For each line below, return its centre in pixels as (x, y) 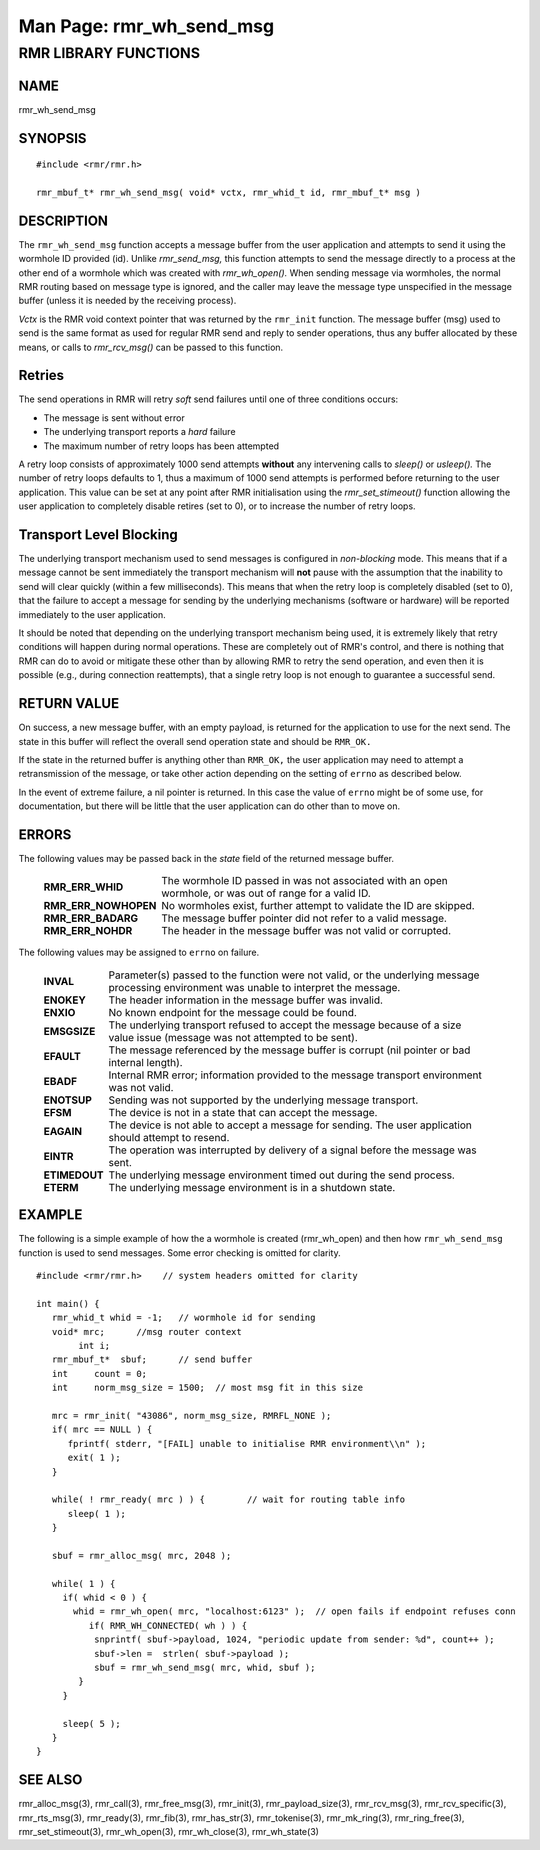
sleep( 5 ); (91, 1723)
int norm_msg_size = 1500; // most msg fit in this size (207, 1388)
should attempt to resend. (169, 1137)
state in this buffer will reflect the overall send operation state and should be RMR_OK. (195, 741)
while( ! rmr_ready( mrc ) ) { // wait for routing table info (228, 1499)
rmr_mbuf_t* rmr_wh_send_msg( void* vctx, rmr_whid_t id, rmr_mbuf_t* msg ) (229, 192)
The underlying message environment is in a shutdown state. (252, 1187)
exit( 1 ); (94, 1458)
